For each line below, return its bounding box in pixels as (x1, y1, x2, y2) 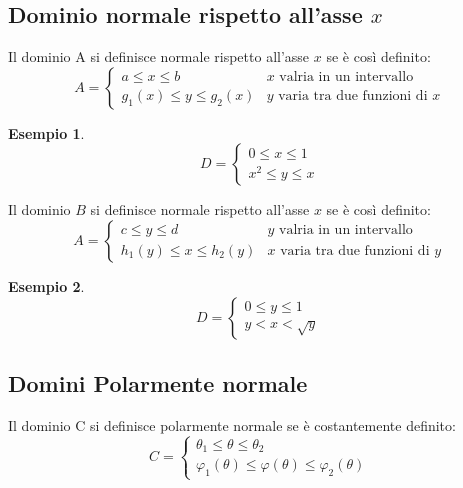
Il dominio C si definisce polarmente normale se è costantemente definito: (8, 414, 456, 435)
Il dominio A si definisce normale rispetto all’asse (8, 46, 310, 67)
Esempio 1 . (8, 122, 85, 143)
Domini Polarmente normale (8, 367, 308, 398)
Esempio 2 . (8, 275, 85, 296)
